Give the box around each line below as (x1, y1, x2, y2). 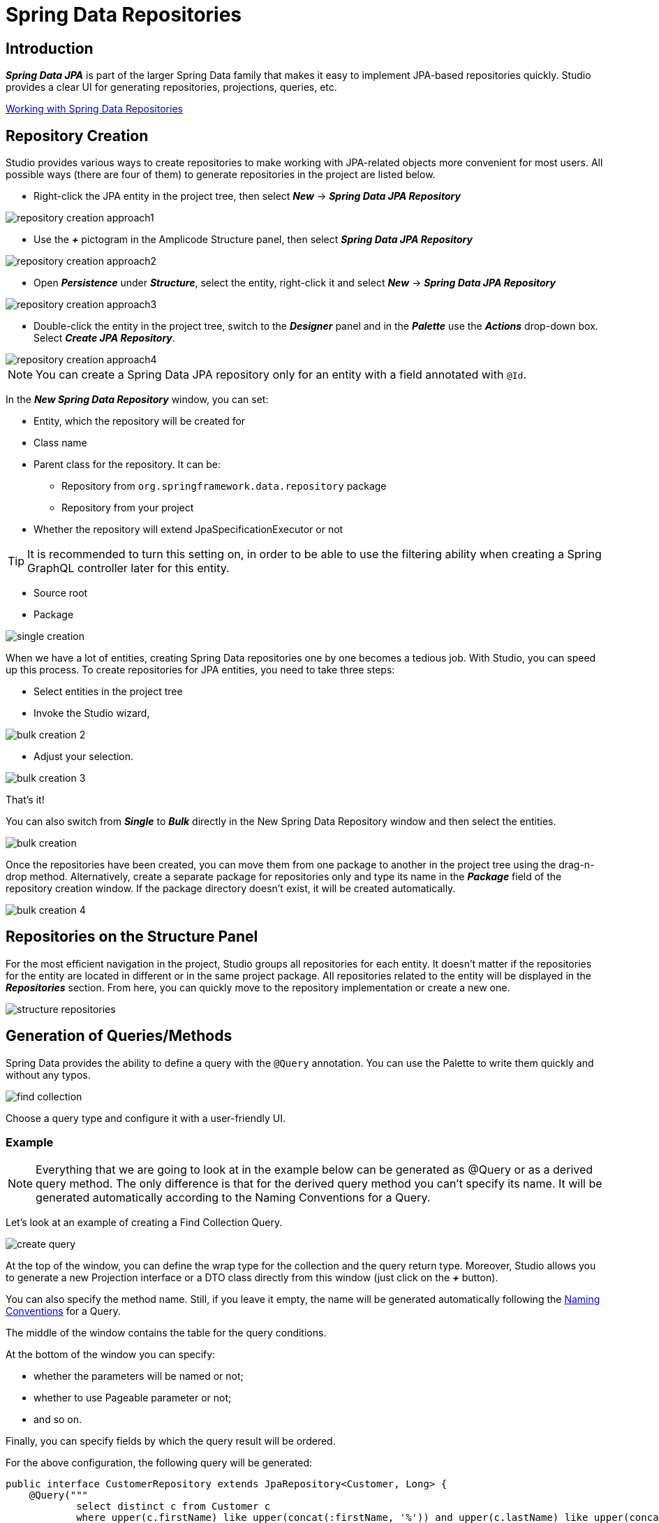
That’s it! (6, 794, 45, 806)
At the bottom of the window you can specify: (6, 1348, 216, 1361)
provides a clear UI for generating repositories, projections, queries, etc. (6, 81, 337, 94)
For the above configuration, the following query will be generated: (6, 1457, 313, 1469)
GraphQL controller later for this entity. (27, 561, 230, 576)
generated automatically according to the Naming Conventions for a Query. (36, 1190, 431, 1205)
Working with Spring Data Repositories (6, 103, 183, 115)
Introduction (6, 39, 94, 57)
